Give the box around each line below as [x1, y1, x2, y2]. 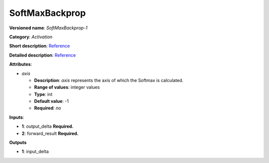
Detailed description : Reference [9, 52, 76, 58]
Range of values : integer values [34, 84, 100, 90]
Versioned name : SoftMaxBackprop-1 [9, 25, 88, 31]
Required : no [34, 105, 61, 111]
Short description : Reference [9, 43, 70, 49]
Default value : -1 [34, 98, 69, 104]
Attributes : [9, 61, 32, 67]
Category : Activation [9, 34, 53, 40]
